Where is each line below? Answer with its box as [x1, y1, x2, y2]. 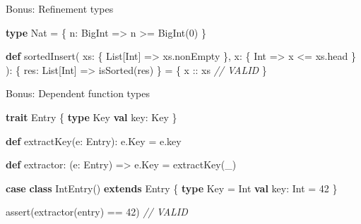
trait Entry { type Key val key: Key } [6, 109, 177, 124]
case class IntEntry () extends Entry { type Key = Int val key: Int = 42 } [6, 180, 338, 195]
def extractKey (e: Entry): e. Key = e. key [6, 133, 182, 148]
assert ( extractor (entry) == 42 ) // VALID [6, 204, 188, 219]
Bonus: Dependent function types [6, 86, 150, 101]
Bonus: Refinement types [6, 1, 114, 15]
